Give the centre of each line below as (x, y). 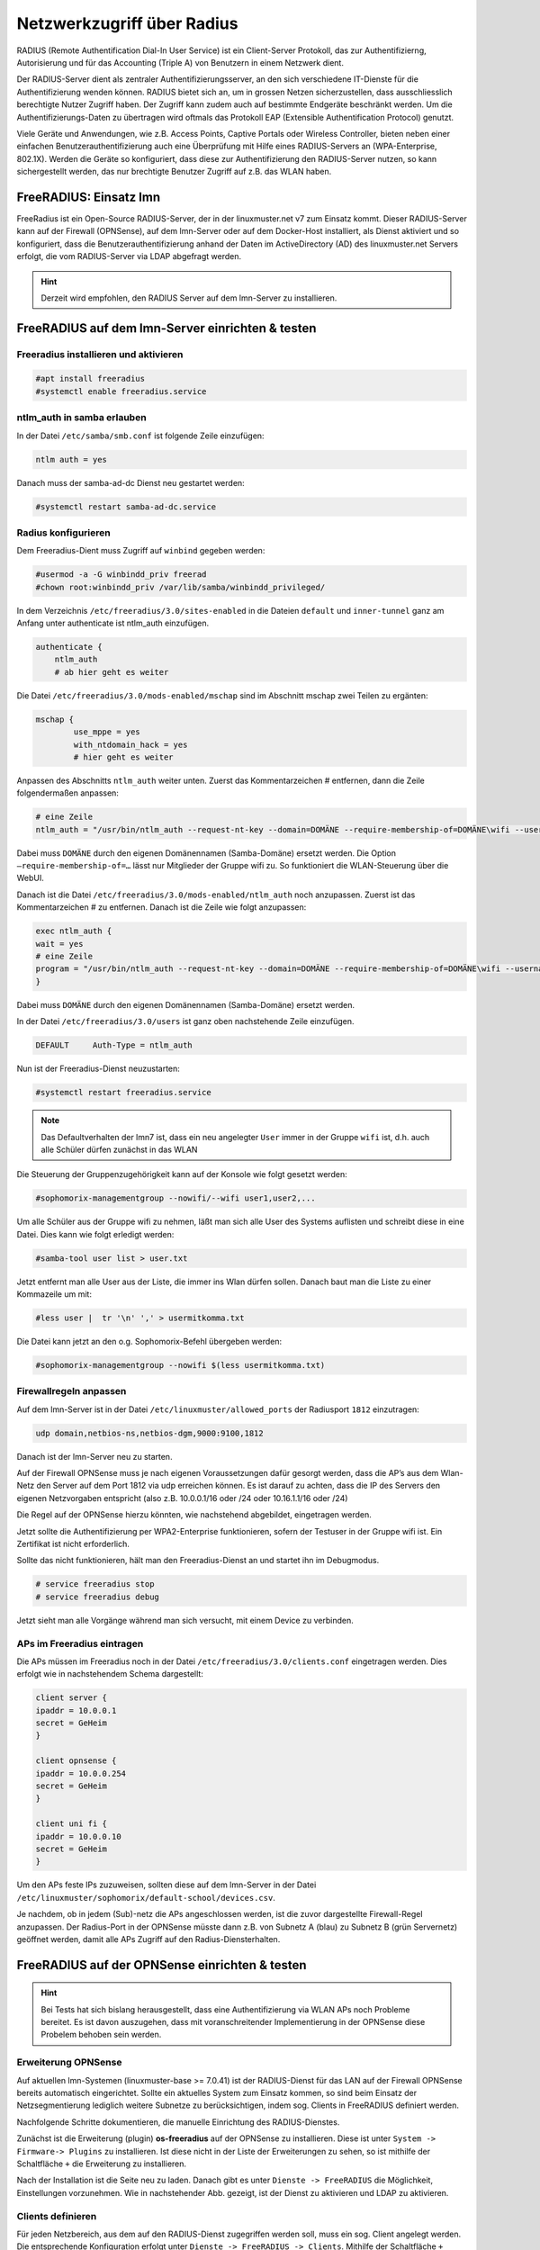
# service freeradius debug (97, 1597)
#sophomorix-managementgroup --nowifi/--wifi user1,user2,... (175, 1198)
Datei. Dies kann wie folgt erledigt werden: (95, 1234)
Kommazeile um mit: (54, 1294)
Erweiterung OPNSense (69, 2063)
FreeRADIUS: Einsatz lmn (89, 197)
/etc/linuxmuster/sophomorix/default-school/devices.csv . (146, 1897)
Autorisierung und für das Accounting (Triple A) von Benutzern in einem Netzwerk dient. (180, 62)
